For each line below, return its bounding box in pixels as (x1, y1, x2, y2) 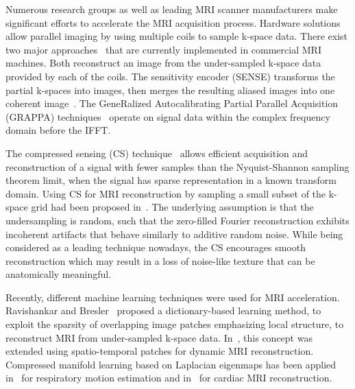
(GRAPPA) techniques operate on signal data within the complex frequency (5, 109, 330, 123)
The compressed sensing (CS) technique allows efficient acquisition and (5, 145, 308, 160)
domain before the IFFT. (5, 123, 111, 137)
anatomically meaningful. (5, 267, 112, 281)
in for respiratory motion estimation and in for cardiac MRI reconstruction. (5, 370, 332, 385)
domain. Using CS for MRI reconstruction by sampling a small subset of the (5, 186, 326, 200)
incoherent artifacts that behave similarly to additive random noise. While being (5, 226, 343, 241)
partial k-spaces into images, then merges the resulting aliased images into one (5, 82, 335, 97)
